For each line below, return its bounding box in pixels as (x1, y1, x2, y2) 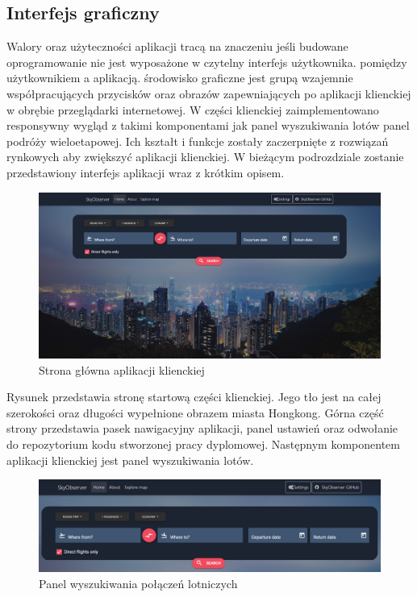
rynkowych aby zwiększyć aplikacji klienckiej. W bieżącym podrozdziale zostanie (6, 148, 404, 165)
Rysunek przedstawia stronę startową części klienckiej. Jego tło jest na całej (6, 388, 382, 405)
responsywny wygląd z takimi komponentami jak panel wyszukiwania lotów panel (6, 117, 410, 134)
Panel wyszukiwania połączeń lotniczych (39, 574, 238, 591)
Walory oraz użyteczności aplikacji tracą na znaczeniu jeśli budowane (6, 38, 348, 55)
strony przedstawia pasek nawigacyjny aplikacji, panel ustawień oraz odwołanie (6, 420, 398, 437)
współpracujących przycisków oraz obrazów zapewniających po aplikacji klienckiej (6, 85, 411, 102)
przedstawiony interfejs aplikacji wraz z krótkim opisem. (6, 164, 285, 180)
